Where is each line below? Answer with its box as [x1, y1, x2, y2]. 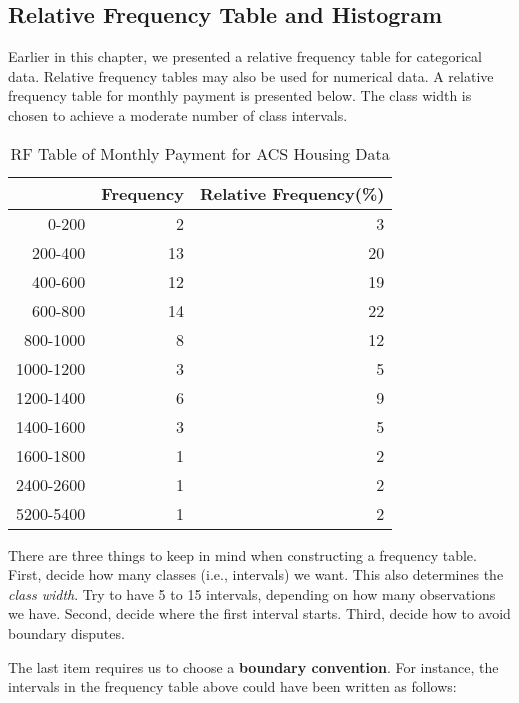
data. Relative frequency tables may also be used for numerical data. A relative [8, 65, 494, 86]
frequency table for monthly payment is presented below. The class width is [8, 85, 472, 106]
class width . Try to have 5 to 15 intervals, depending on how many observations [8, 583, 496, 604]
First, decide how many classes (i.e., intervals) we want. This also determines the [8, 564, 504, 585]
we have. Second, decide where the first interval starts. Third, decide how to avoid [8, 603, 511, 624]
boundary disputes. [8, 622, 125, 643]
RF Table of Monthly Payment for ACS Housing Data [10, 141, 390, 165]
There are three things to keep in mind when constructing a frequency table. [8, 544, 477, 565]
